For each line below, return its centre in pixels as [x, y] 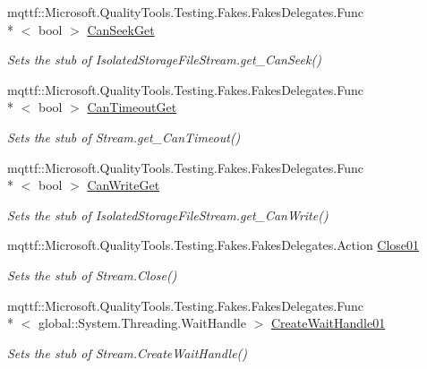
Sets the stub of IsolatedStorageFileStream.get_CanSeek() [164, 60]
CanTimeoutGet [132, 107]
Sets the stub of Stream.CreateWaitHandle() [128, 352]
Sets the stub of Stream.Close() [92, 275]
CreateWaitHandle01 [328, 323]
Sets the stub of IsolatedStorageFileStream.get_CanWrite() [168, 215]
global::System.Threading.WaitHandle [142, 323]
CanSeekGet [121, 29]
